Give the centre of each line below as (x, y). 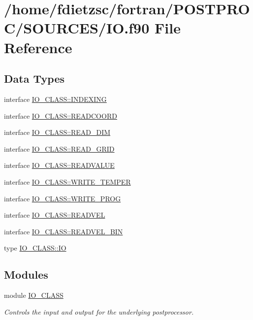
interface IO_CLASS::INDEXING (55, 99)
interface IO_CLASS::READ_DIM (57, 132)
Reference (38, 47)
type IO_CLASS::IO (35, 248)
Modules (26, 274)
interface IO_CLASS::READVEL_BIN (63, 231)
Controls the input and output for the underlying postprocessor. (99, 311)
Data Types (34, 79)
